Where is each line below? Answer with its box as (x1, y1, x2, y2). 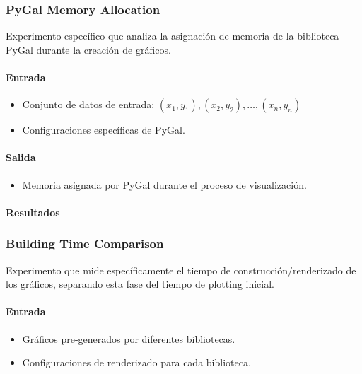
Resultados (6, 204, 60, 219)
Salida (6, 150, 36, 165)
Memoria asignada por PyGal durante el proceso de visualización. (22, 177, 307, 192)
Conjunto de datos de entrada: (22, 97, 155, 112)
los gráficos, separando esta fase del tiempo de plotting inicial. (6, 276, 275, 291)
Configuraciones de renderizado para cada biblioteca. (22, 355, 251, 370)
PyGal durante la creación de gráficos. (6, 42, 171, 57)
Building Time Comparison (6, 235, 164, 252)
